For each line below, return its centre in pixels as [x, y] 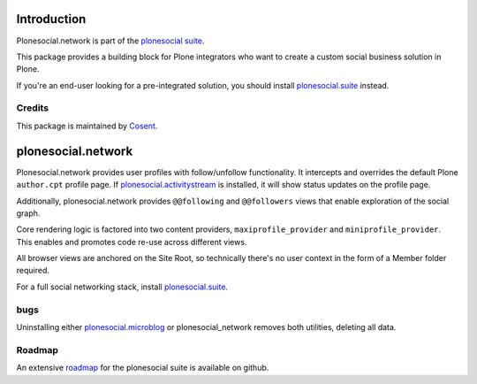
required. [33, 271]
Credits [32, 108]
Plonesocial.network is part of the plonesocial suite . [110, 41]
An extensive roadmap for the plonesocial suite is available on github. [143, 368]
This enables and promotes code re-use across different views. [132, 242]
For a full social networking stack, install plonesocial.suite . [122, 287]
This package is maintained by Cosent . [87, 126]
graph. [28, 213]
